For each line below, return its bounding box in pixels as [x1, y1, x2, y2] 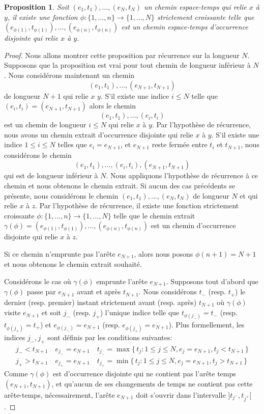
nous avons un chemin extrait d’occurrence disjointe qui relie [4, 129, 193, 140]
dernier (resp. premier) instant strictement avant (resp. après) [4, 296, 197, 307]
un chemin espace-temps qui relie [144, 2, 247, 12]
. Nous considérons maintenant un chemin [4, 69, 135, 80]
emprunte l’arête [96, 276, 148, 286]
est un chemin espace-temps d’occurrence [121, 21, 248, 32]
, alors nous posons [134, 248, 193, 259]
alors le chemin [89, 100, 136, 111]
